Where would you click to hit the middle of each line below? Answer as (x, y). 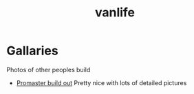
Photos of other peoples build (48, 69)
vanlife (115, 13)
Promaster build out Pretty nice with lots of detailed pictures (101, 82)
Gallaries (33, 51)
